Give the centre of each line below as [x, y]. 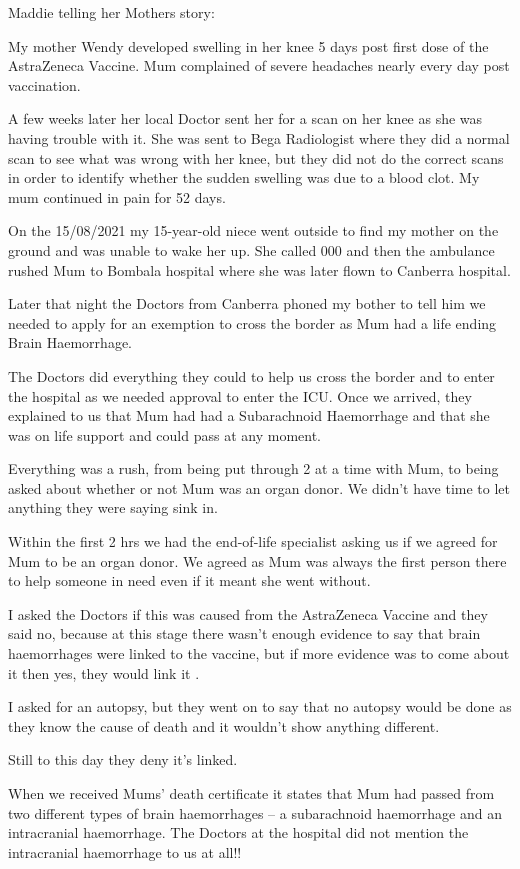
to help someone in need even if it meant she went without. [189, 580]
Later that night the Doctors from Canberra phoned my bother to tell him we [247, 303]
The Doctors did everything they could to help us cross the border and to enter [251, 375]
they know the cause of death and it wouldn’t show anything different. [224, 725]
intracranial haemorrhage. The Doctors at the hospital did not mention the [238, 832]
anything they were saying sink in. [113, 507]
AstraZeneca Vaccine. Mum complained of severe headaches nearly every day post [259, 65]
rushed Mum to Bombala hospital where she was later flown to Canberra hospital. [259, 269]
